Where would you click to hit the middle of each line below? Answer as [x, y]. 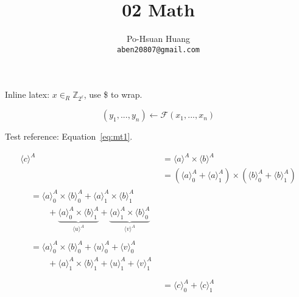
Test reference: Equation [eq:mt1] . [69, 136]
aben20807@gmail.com [158, 50]
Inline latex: [27, 94]
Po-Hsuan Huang [158, 39]
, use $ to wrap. [113, 94]
